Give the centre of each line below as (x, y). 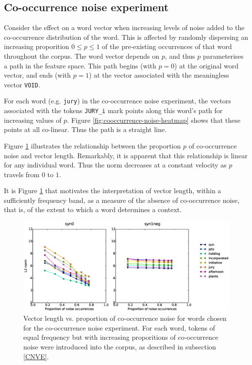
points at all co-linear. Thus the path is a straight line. (85, 129)
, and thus (180, 56)
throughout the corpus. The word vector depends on (82, 56)
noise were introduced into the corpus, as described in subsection (120, 346)
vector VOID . (22, 84)
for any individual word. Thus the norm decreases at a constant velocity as (115, 165)
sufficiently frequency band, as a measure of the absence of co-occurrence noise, (122, 200)
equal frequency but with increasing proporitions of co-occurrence (121, 337)
